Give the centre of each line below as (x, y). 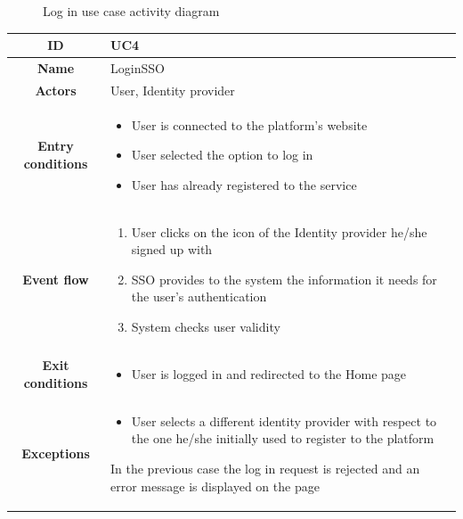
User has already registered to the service (244, 184)
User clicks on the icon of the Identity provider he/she (279, 231)
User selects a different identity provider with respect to (284, 420)
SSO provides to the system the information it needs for (284, 279)
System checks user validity (206, 327)
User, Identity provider (173, 90)
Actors (56, 90)
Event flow (56, 279)
